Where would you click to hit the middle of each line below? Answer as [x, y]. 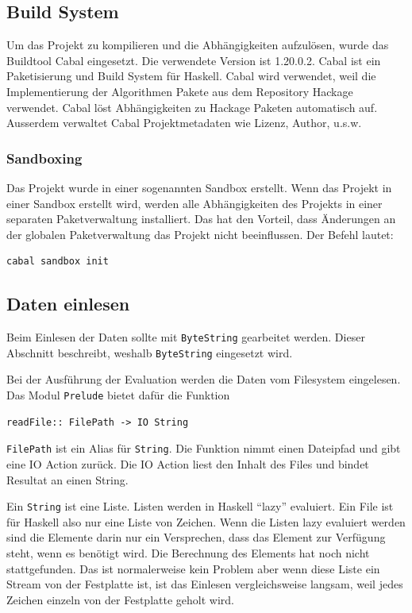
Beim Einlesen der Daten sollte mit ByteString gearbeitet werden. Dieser [186, 337]
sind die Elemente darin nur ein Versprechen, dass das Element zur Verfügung [196, 537]
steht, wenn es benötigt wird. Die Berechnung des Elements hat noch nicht [188, 553]
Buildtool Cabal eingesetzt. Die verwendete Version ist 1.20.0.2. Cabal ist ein [194, 60]
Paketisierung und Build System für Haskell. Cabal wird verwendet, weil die [191, 76]
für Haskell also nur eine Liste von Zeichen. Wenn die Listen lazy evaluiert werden [206, 521]
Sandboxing [44, 158]
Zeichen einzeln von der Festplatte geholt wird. [120, 599]
